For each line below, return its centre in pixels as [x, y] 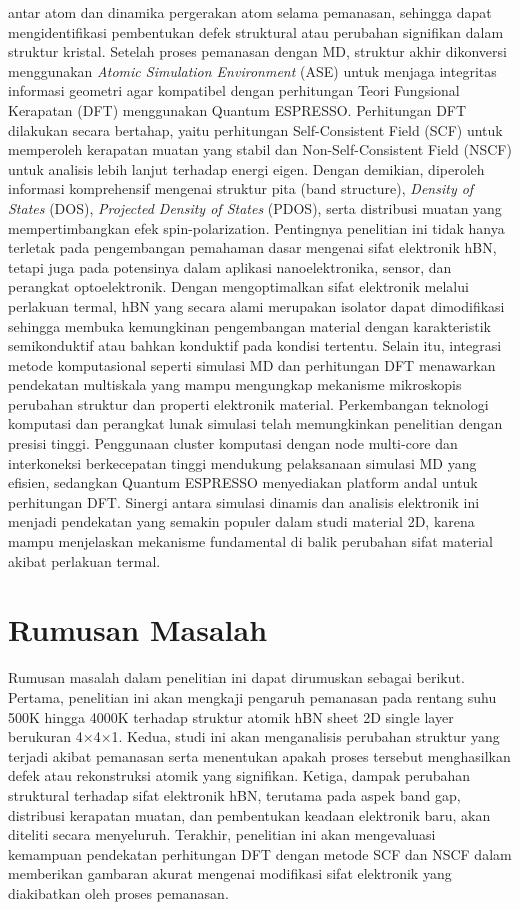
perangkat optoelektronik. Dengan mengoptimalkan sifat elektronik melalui [238, 286]
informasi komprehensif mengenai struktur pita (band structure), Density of [241, 188]
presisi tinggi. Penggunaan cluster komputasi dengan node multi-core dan [233, 443]
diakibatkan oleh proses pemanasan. [118, 892]
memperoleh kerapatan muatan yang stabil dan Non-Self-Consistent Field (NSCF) [260, 149]
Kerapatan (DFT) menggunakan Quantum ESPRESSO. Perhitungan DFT [237, 109]
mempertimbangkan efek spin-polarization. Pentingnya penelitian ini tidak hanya [256, 227]
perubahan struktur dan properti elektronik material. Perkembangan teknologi [248, 403]
